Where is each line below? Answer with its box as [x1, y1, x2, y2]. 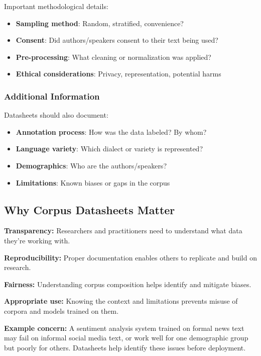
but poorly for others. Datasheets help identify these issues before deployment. [4, 342, 246, 352]
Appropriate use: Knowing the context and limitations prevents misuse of [4, 296, 238, 306]
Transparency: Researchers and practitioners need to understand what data [4, 225, 242, 236]
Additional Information [4, 90, 100, 102]
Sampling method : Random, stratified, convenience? [16, 18, 184, 28]
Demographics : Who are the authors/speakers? [16, 160, 167, 170]
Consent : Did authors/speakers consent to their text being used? [16, 35, 218, 45]
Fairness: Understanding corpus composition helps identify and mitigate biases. [4, 279, 251, 289]
